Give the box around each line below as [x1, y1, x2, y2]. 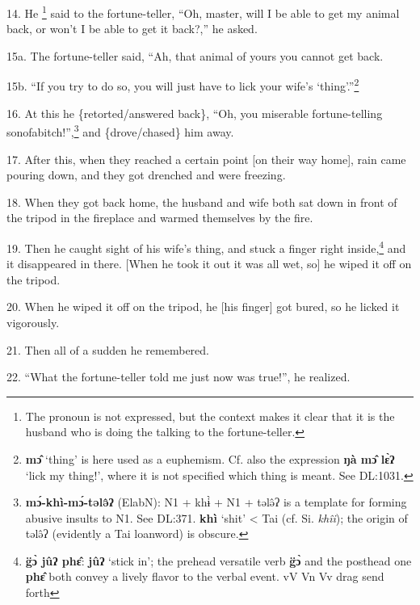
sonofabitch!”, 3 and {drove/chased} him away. [6, 121, 234, 140]
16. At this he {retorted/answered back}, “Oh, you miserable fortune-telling [6, 104, 383, 121]
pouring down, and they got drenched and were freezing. [6, 166, 286, 183]
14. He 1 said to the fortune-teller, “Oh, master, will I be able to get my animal [6, 2, 400, 21]
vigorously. [6, 313, 60, 330]
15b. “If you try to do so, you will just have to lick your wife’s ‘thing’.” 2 [6, 75, 359, 95]
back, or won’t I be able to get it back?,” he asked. [6, 20, 258, 37]
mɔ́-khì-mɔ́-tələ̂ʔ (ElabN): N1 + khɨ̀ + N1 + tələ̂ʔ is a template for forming [25, 494, 407, 510]
